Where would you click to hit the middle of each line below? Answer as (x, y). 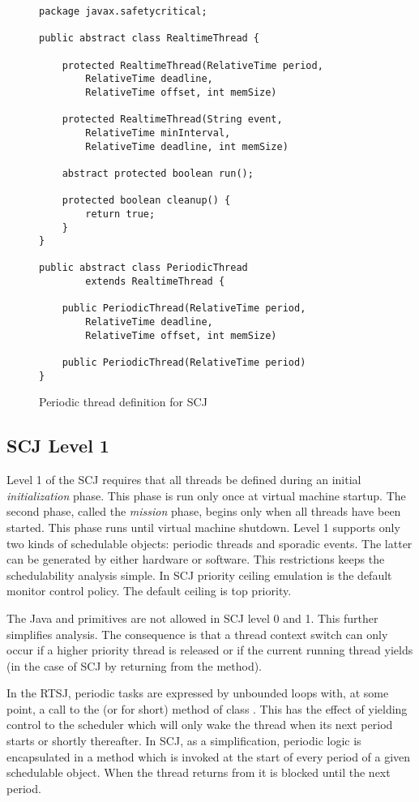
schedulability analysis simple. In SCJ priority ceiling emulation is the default (199, 575)
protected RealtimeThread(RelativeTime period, (192, 65)
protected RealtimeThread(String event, (172, 120)
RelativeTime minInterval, (158, 133)
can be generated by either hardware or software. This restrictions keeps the (196, 559)
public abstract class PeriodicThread (143, 268)
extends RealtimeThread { (155, 282)
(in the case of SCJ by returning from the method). (135, 665)
